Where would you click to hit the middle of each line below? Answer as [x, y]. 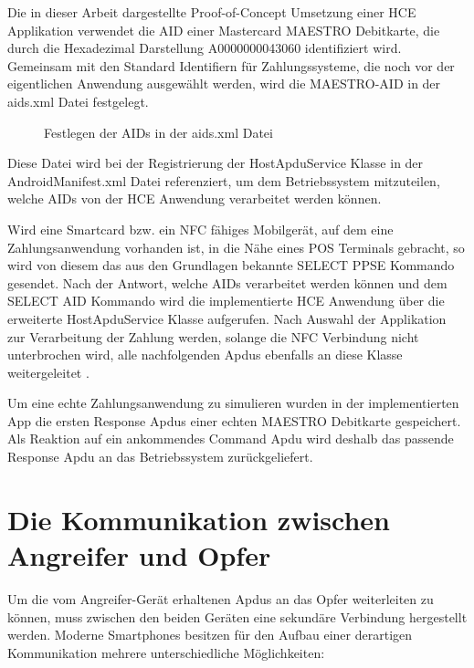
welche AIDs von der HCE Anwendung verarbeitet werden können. [195, 198]
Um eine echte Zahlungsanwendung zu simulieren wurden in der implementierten [233, 403]
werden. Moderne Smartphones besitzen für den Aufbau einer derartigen [210, 635]
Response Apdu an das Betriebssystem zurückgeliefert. [160, 457]
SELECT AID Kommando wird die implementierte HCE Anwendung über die [226, 301]
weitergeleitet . [48, 372]
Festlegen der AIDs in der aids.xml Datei [158, 132]
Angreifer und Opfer [139, 555]
